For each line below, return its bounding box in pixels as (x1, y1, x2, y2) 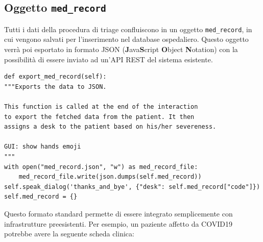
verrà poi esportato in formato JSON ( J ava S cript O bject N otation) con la (4, 44, 238, 55)
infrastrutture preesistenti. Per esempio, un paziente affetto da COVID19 (4, 218, 232, 229)
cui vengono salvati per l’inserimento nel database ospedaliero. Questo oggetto (4, 34, 249, 44)
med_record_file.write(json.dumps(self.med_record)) (18, 173, 202, 181)
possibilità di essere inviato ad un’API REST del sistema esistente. (4, 54, 213, 64)
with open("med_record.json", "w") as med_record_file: (4, 163, 198, 171)
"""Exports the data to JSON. (4, 83, 107, 90)
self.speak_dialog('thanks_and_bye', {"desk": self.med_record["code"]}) (4, 183, 260, 190)
